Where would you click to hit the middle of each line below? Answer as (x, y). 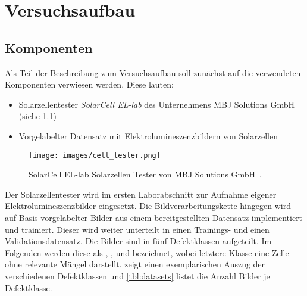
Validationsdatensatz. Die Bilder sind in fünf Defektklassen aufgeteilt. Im (138, 241)
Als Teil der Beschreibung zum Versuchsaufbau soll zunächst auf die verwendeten (153, 72)
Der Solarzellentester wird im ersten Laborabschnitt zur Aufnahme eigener (141, 194)
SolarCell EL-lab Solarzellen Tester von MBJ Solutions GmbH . (145, 174)
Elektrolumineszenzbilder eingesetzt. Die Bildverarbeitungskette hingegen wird (148, 206)
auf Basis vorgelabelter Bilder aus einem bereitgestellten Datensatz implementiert (154, 217)
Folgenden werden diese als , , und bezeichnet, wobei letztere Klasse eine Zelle (147, 252)
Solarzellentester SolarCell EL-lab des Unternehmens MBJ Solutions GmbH (157, 104)
